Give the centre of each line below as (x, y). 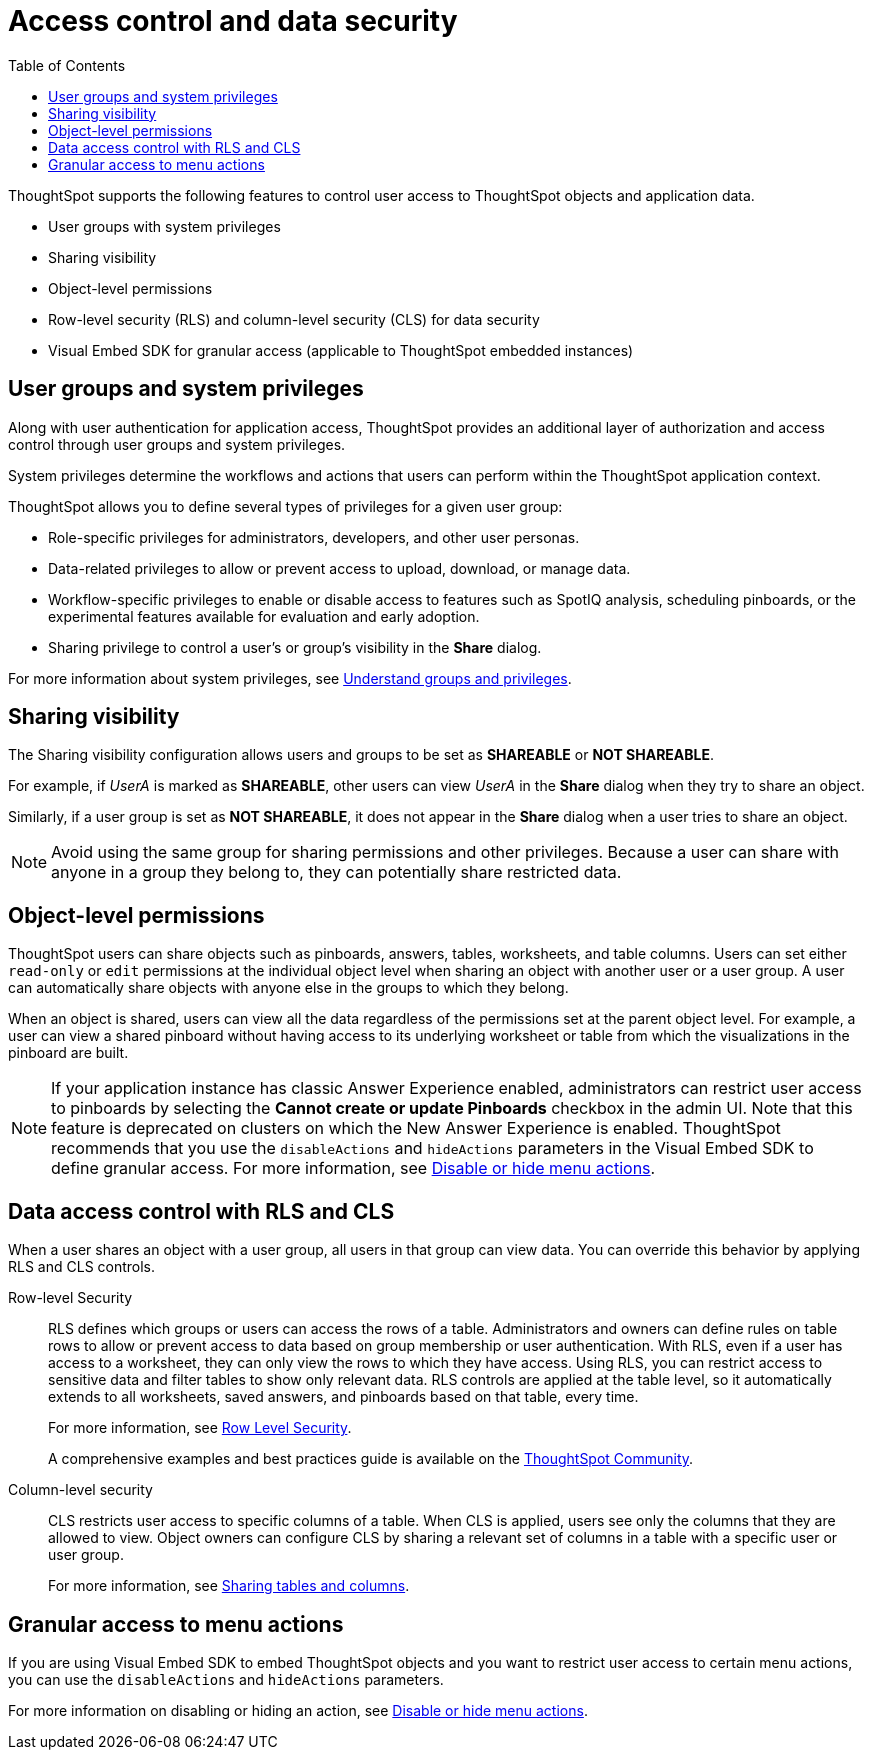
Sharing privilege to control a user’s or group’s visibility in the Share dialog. (295, 647)
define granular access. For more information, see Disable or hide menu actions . (353, 1168)
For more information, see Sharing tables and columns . (229, 1586)
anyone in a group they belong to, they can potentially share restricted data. (336, 872)
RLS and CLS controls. (82, 1267)
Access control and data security (233, 21)
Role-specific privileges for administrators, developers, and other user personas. (314, 537)
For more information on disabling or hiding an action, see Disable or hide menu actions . (298, 1710)
